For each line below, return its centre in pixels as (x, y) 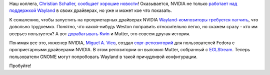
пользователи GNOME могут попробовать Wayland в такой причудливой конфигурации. (103, 57)
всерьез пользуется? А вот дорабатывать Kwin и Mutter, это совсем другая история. (100, 34)
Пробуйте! (20, 66)
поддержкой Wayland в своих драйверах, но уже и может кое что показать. (90, 10)
